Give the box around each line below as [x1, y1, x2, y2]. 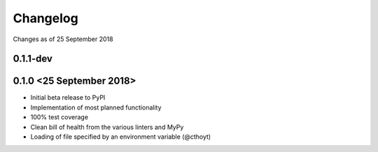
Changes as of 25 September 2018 [13, 35, 113, 43]
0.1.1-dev [13, 53, 52, 65]
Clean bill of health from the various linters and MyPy [30, 123, 184, 131]
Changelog [13, 10, 78, 26]
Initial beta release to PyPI [30, 93, 106, 102]
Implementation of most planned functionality [30, 103, 162, 112]
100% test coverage [30, 113, 89, 121]
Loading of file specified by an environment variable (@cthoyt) [30, 132, 211, 141]
